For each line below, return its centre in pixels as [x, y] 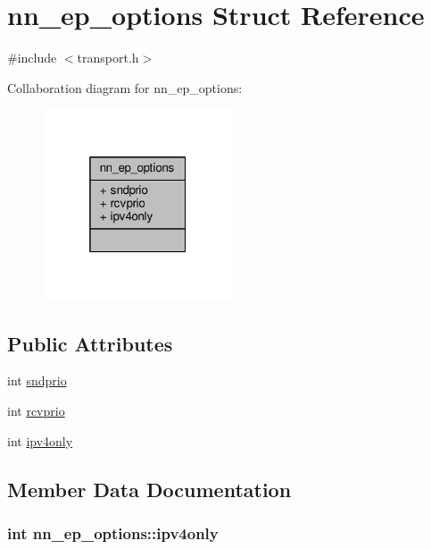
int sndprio [37, 380]
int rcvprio [36, 411]
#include [32, 58]
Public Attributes [90, 343]
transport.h [108, 58]
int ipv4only [40, 440]
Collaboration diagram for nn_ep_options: [125, 87]
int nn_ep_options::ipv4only [113, 532]
